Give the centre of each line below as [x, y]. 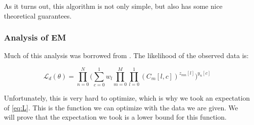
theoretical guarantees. [38, 15]
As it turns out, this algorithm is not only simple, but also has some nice [113, 6]
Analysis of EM [35, 37]
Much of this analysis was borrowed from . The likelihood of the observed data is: [126, 55]
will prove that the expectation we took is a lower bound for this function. [115, 117]
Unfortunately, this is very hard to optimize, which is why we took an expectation [127, 98]
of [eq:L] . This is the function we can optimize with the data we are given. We [121, 107]
